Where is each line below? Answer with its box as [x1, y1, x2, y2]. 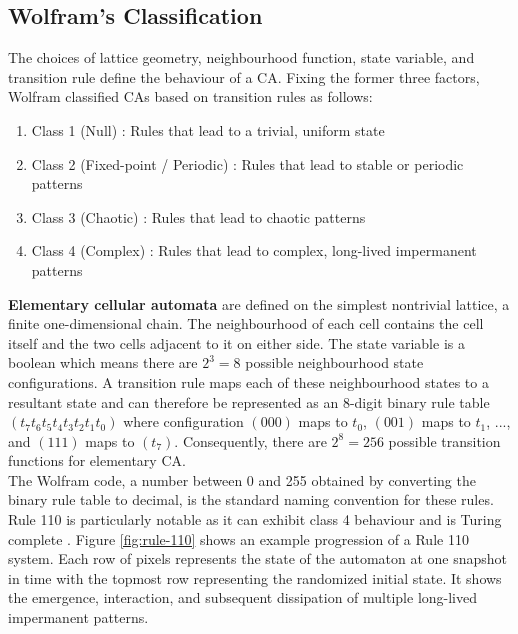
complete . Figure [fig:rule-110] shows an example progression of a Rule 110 [8, 528, 469, 549]
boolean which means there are [8, 352, 198, 373]
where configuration [123, 411, 244, 432]
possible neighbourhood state [245, 352, 424, 373]
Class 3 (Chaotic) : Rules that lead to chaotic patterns [31, 206, 366, 227]
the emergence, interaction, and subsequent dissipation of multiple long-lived [8, 587, 478, 608]
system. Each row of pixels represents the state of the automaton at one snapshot [8, 548, 508, 569]
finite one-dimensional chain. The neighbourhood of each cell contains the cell [8, 313, 484, 334]
